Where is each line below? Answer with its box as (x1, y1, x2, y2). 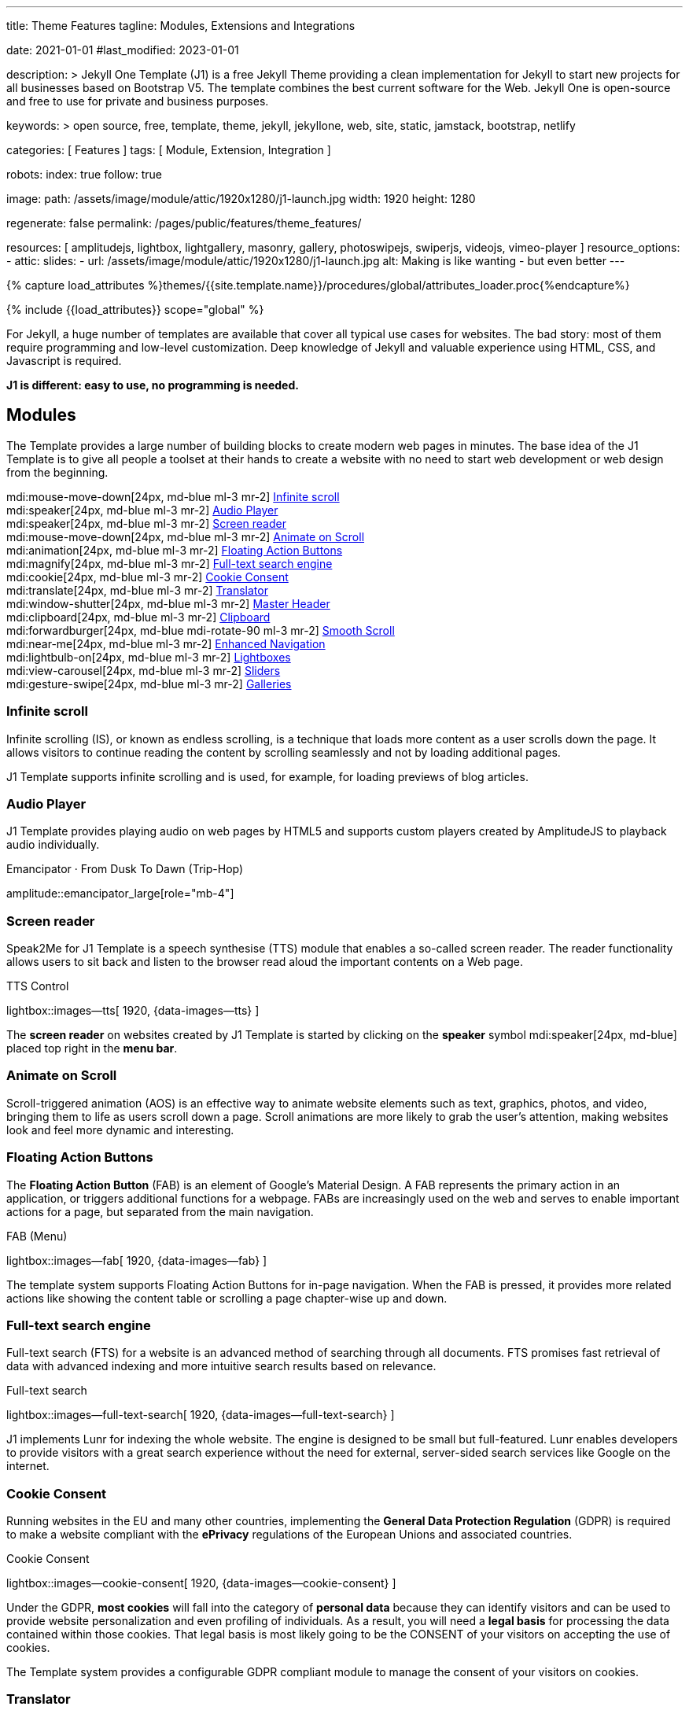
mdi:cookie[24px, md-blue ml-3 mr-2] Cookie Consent (6, 569, 289, 584)
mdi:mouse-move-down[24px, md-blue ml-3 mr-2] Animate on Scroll (6, 529, 365, 544)
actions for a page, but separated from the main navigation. (6, 1204, 314, 1218)
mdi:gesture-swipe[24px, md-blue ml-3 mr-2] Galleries (6, 676, 292, 691)
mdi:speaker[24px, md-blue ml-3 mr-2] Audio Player (6, 503, 278, 517)
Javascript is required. (6, 354, 122, 367)
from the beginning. (6, 465, 109, 479)
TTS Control (6, 979, 69, 993)
